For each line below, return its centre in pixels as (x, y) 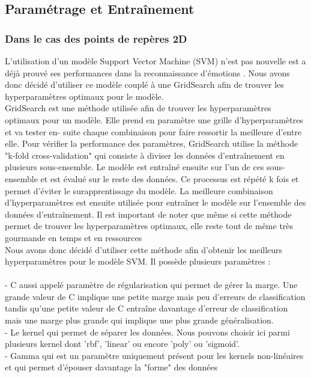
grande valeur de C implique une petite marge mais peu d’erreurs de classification (155, 296)
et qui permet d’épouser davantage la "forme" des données (111, 367)
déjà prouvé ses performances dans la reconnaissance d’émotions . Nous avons (147, 72)
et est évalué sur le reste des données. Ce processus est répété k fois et (170, 178)
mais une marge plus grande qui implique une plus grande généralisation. (139, 320)
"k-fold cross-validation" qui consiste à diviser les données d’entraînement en (145, 155)
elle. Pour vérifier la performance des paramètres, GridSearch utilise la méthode (152, 143)
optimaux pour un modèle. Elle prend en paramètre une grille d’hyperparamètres (154, 119)
